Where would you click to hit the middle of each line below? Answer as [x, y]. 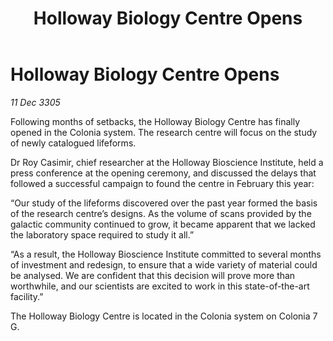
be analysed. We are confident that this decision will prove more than [153, 275]
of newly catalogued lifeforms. [73, 143]
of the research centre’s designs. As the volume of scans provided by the [161, 213]
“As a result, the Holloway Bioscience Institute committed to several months [166, 254]
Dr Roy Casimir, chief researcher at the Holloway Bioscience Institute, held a [167, 162]
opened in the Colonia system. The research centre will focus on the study [164, 132]
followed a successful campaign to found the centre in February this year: [162, 183]
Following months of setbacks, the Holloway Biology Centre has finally [155, 121]
